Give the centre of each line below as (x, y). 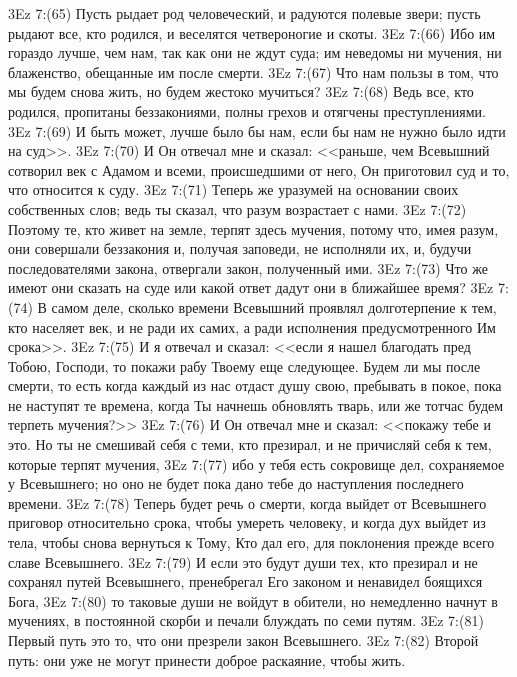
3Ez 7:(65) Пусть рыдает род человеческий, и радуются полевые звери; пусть (244, 13)
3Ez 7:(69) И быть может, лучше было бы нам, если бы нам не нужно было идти (257, 130)
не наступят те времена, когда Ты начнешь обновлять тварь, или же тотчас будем (256, 404)
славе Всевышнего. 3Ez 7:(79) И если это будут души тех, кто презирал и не (243, 561)
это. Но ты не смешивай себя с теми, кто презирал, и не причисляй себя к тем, (250, 444)
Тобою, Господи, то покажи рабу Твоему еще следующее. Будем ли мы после (244, 365)
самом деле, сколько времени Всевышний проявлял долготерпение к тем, (274, 306)
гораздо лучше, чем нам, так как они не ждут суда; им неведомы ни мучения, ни (255, 52)
